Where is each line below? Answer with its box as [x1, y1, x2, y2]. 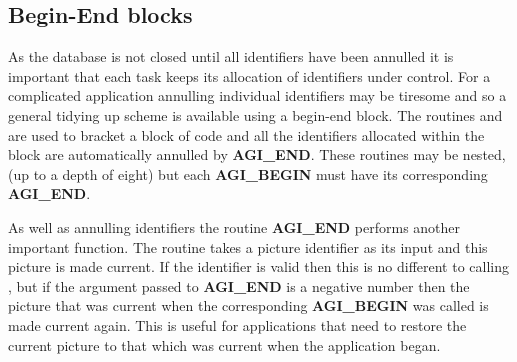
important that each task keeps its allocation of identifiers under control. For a [8, 65, 491, 86]
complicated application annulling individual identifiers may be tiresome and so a [8, 85, 507, 106]
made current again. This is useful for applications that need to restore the [8, 314, 467, 335]
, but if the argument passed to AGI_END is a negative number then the [8, 275, 470, 296]
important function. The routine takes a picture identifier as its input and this [8, 236, 488, 257]
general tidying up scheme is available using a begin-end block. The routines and [8, 104, 503, 125]
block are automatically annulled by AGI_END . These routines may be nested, [8, 144, 506, 165]
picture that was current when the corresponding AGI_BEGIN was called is [8, 295, 489, 316]
